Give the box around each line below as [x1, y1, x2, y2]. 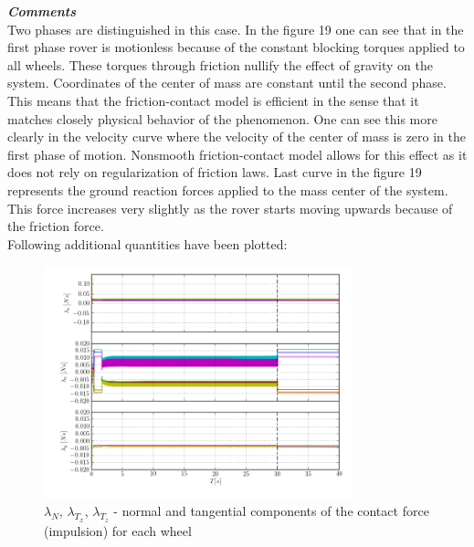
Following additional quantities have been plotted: [7, 234, 288, 253]
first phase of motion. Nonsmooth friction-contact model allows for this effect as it [7, 144, 468, 163]
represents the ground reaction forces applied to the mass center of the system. [7, 180, 448, 199]
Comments [7, 2, 77, 20]
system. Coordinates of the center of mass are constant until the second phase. [7, 73, 447, 92]
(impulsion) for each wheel [44, 521, 192, 540]
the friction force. [7, 216, 104, 236]
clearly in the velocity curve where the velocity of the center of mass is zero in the [7, 127, 467, 146]
